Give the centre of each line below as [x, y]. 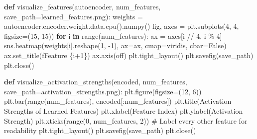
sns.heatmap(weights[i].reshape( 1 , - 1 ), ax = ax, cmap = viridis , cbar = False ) [115, 45]
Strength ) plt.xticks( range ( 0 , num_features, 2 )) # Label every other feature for [126, 120]
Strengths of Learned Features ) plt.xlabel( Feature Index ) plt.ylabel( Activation [124, 110]
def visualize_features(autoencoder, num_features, [82, 6]
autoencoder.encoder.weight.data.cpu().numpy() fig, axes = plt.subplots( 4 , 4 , [122, 26]
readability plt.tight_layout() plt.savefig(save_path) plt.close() [100, 130]
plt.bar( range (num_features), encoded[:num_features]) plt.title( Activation [118, 101]
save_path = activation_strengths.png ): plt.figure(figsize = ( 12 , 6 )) [103, 91]
